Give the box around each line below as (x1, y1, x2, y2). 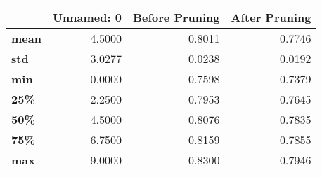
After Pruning (231, 9, 311, 25)
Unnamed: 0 (52, 9, 122, 25)
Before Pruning (132, 9, 220, 25)
